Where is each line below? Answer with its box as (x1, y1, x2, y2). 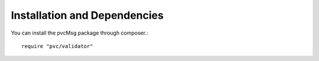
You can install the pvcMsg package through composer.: (11, 29, 148, 36)
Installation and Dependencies (11, 9, 164, 22)
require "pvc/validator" (21, 43, 93, 49)
